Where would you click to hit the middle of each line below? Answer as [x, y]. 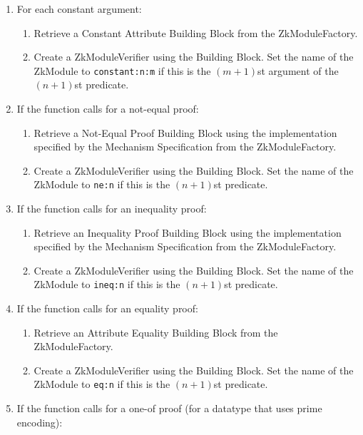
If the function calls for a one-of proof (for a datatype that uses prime [169, 408]
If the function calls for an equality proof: [107, 308]
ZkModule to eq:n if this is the [102, 384]
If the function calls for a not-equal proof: [108, 109]
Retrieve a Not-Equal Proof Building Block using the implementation [185, 132]
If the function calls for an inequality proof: [112, 209]
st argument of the [298, 70]
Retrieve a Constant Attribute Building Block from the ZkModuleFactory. [196, 32]
